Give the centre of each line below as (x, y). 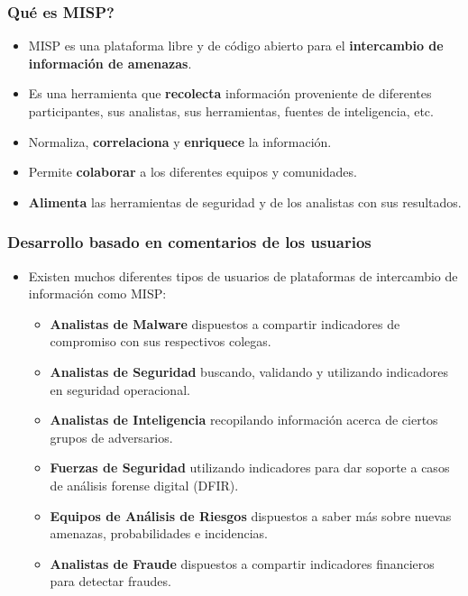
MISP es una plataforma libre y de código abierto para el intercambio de (236, 46)
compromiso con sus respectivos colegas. (161, 341)
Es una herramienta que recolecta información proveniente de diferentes (230, 93)
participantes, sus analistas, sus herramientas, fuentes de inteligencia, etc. (231, 111)
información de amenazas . (110, 63)
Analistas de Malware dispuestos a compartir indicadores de (225, 323)
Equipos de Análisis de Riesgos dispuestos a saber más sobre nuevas (251, 515)
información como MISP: (97, 293)
